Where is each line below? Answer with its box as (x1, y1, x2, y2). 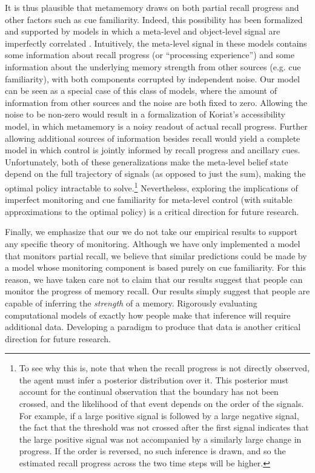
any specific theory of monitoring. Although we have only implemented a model (5, 237, 300, 250)
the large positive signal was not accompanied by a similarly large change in (19, 432, 302, 445)
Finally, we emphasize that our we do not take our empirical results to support (5, 225, 297, 238)
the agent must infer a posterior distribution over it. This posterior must (19, 373, 289, 386)
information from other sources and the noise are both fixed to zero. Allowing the (5, 96, 308, 108)
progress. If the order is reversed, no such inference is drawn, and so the (19, 445, 286, 457)
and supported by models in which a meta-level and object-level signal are (5, 25, 280, 38)
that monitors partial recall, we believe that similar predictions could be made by (5, 249, 307, 262)
